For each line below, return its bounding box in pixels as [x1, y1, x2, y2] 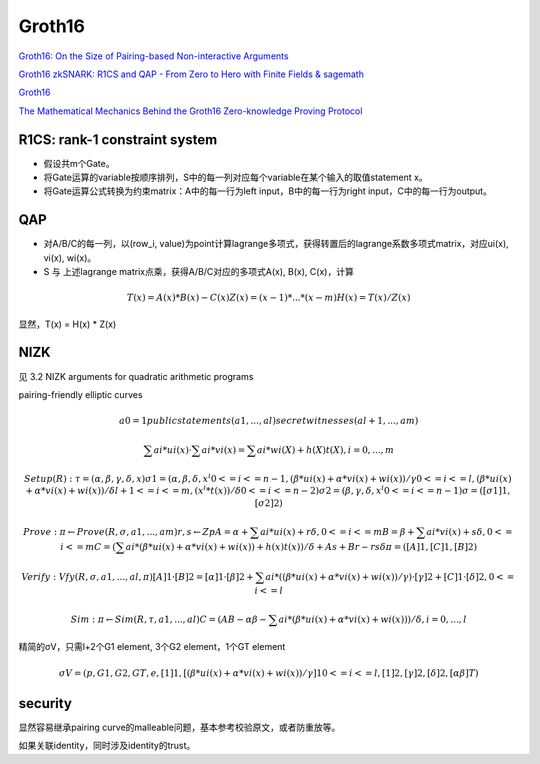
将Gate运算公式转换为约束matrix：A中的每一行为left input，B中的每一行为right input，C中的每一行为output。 [43, 185, 492, 197]
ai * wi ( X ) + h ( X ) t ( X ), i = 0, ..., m [256, 444, 395, 455]
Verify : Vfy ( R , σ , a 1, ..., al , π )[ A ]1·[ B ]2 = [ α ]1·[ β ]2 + [21, 571, 254, 583]
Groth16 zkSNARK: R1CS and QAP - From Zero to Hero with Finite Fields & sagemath [18, 68, 365, 80]
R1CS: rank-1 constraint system [18, 131, 218, 148]
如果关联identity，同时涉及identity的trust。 [18, 740, 196, 752]
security [18, 695, 72, 712]
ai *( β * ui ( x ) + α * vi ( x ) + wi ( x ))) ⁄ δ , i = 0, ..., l [278, 613, 467, 625]
